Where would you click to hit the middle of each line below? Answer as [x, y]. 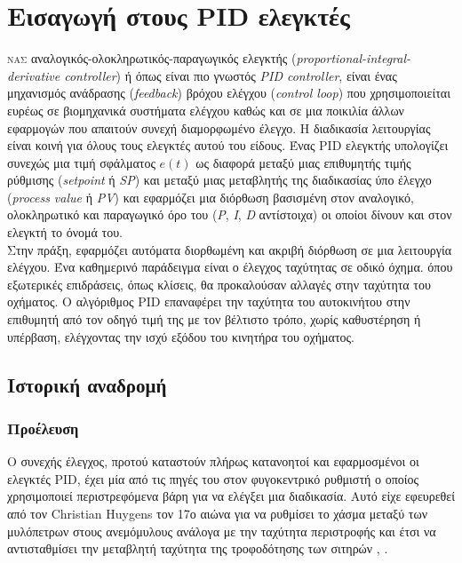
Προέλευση [43, 428]
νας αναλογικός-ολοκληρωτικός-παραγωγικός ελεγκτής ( [152, 58]
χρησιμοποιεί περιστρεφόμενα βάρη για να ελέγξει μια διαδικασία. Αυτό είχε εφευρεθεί [231, 496]
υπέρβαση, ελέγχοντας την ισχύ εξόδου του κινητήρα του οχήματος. [181, 336]
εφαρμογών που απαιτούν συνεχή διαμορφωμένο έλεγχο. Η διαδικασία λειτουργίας [219, 127]
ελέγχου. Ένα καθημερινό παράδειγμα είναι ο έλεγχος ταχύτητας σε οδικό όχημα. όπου [230, 267]
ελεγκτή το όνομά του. [65, 232]
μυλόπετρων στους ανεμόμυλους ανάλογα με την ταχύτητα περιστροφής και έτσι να [222, 531]
